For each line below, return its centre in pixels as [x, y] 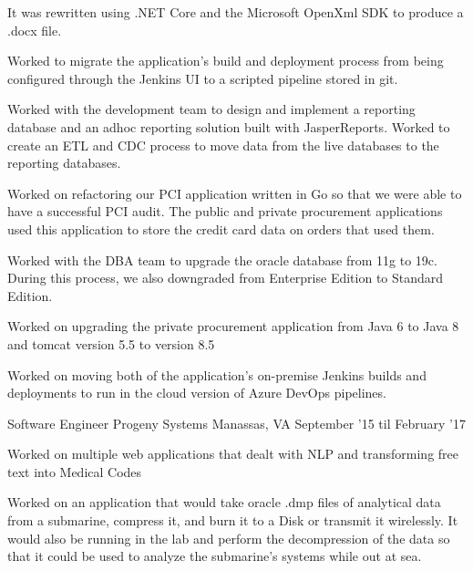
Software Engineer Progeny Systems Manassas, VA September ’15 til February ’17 [236, 423]
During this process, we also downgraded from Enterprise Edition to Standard [226, 278]
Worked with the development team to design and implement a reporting [211, 109]
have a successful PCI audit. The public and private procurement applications [225, 211]
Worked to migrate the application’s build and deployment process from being [226, 61]
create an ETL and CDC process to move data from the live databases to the [223, 145]
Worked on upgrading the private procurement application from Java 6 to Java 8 [233, 326]
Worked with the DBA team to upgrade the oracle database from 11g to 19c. [222, 260]
